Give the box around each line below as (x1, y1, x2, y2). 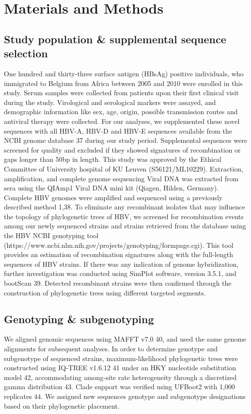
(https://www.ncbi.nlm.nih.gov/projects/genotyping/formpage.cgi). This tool (4, 240, 234, 250)
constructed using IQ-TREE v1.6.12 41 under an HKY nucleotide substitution (4, 362, 236, 373)
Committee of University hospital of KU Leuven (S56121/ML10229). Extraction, (4, 163, 243, 173)
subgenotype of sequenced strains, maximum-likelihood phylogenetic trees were (4, 353, 238, 363)
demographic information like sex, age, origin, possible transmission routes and (4, 106, 238, 117)
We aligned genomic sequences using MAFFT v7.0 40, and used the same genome (4, 334, 247, 344)
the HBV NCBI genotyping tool (4, 230, 99, 241)
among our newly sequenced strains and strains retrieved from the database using (4, 221, 246, 231)
